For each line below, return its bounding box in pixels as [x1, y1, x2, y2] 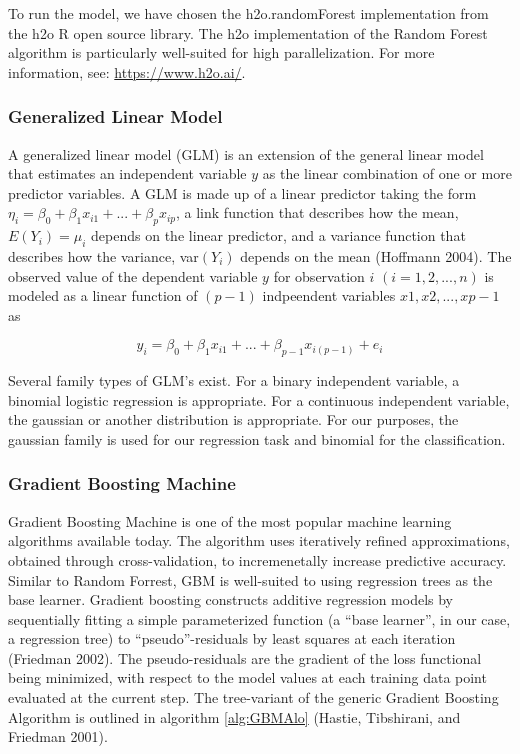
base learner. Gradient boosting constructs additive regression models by [8, 589, 453, 610]
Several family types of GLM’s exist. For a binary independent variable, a [8, 370, 460, 391]
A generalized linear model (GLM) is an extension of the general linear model [8, 143, 484, 164]
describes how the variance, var [8, 245, 199, 266]
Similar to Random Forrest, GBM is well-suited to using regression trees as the [8, 569, 493, 590]
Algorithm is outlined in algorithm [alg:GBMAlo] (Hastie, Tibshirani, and [8, 706, 461, 727]
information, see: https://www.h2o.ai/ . [8, 61, 246, 82]
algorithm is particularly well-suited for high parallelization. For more [8, 42, 435, 63]
